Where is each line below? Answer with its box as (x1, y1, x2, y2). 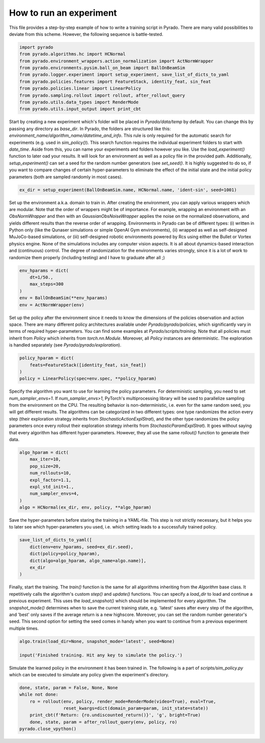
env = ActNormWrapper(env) (19, 302, 84, 308)
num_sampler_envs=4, (29, 491, 79, 497)
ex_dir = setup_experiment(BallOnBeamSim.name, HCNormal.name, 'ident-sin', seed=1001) (19, 187, 237, 192)
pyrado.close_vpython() (19, 726, 77, 732)
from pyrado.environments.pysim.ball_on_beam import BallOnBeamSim (19, 65, 185, 71)
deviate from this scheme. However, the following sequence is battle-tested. (9, 31, 163, 37)
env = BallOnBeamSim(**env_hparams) (19, 295, 108, 301)
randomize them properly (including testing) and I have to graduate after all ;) (9, 254, 165, 260)
